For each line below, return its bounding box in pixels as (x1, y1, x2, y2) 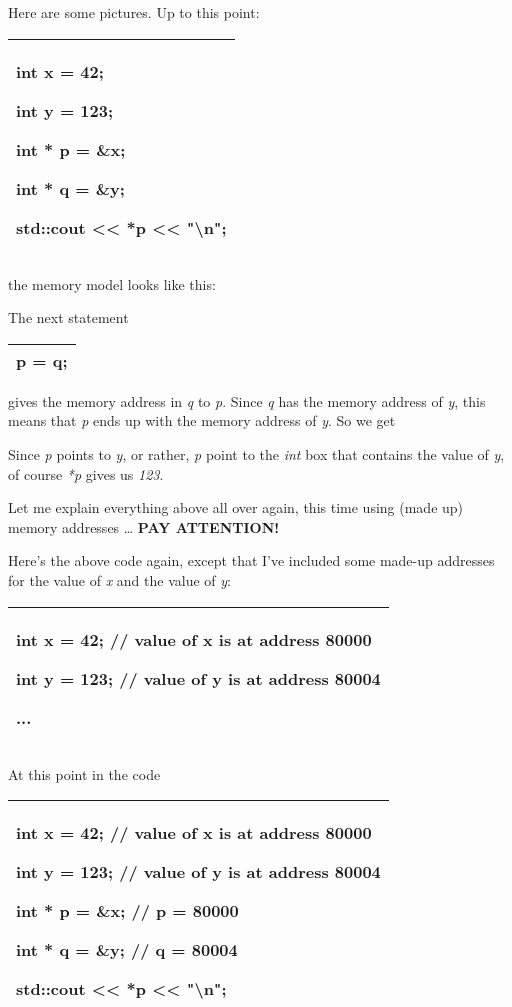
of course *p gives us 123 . (8, 463, 164, 484)
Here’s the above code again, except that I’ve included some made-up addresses (8, 550, 495, 571)
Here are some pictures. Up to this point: (8, 2, 260, 22)
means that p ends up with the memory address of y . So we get (8, 410, 396, 431)
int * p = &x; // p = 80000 (16, 899, 239, 923)
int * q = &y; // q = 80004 (16, 938, 238, 962)
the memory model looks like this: (8, 273, 216, 294)
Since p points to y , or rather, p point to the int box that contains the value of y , (8, 443, 505, 464)
